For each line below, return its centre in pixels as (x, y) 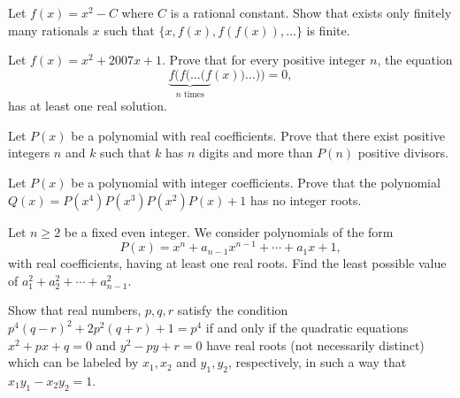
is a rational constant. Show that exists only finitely (311, 12)
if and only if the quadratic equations (307, 328)
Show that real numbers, (75, 310)
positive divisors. (403, 153)
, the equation (415, 60)
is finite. (328, 30)
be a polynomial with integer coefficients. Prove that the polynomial (256, 182)
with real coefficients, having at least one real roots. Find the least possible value (227, 263)
